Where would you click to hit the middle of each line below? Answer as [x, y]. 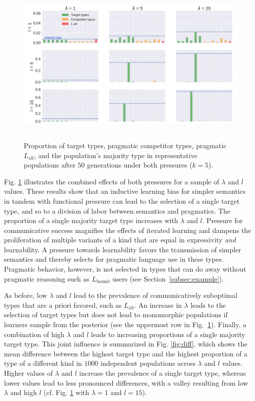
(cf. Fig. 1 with [67, 392]
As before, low [26, 295]
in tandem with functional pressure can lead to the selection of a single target [122, 200]
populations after [50, 165]
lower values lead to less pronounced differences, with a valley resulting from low [126, 382]
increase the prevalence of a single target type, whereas [163, 373]
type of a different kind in [43, 363]
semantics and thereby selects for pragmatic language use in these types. [114, 259]
